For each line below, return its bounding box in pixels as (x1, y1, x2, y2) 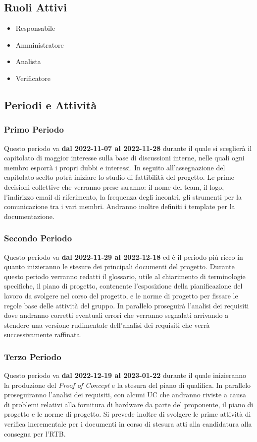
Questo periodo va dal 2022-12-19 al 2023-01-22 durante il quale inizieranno (4, 370, 247, 380)
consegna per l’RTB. (4, 428, 66, 439)
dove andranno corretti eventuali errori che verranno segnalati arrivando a (4, 310, 229, 320)
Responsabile (15, 23, 55, 33)
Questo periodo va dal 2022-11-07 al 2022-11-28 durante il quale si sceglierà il (4, 143, 252, 153)
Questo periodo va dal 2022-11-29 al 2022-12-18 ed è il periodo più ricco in (4, 251, 243, 262)
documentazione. (4, 211, 54, 221)
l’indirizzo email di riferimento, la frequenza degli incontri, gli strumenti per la (4, 191, 242, 202)
